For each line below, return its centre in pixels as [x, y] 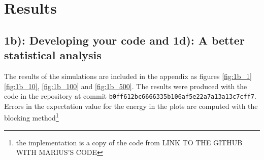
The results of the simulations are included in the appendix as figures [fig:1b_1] [128, 76]
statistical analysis [53, 55]
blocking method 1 [31, 117]
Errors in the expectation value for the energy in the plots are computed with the [131, 106]
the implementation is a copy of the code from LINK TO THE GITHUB [129, 142]
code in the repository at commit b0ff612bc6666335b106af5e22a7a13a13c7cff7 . [130, 96]
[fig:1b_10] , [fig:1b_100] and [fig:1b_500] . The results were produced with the [126, 86]
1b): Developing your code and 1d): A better [124, 40]
